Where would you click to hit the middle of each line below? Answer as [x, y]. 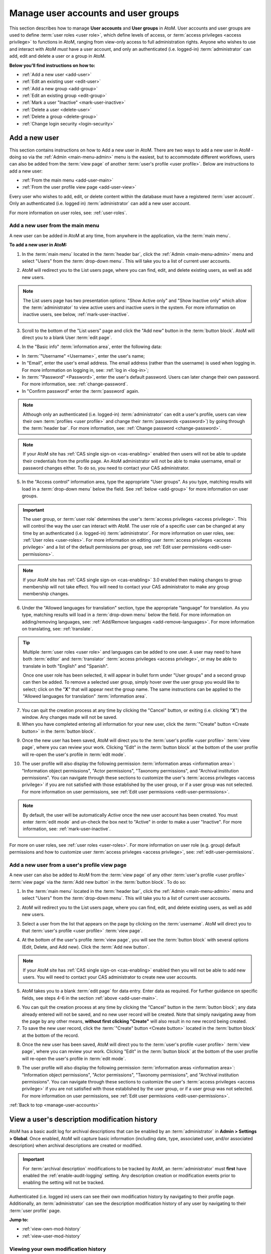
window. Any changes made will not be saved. [70, 717]
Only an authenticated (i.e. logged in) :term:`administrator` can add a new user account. [100, 204]
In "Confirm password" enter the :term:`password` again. [81, 391]
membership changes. [46, 594]
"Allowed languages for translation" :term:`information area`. [85, 696]
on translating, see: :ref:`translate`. [57, 629]
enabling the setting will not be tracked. [64, 1183]
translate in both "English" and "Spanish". [66, 666]
